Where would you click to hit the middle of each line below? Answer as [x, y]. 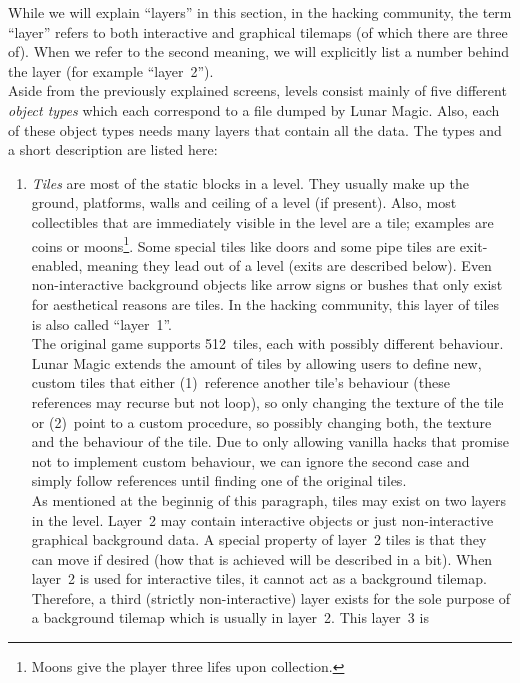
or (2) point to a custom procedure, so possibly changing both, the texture [261, 421]
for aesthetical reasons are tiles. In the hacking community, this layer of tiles [265, 303]
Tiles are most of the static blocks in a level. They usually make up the [250, 182]
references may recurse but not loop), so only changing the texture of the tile [267, 401]
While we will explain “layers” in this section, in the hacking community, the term [260, 12]
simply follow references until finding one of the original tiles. [219, 480]
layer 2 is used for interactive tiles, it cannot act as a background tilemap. [259, 578]
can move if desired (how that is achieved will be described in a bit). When [262, 558]
